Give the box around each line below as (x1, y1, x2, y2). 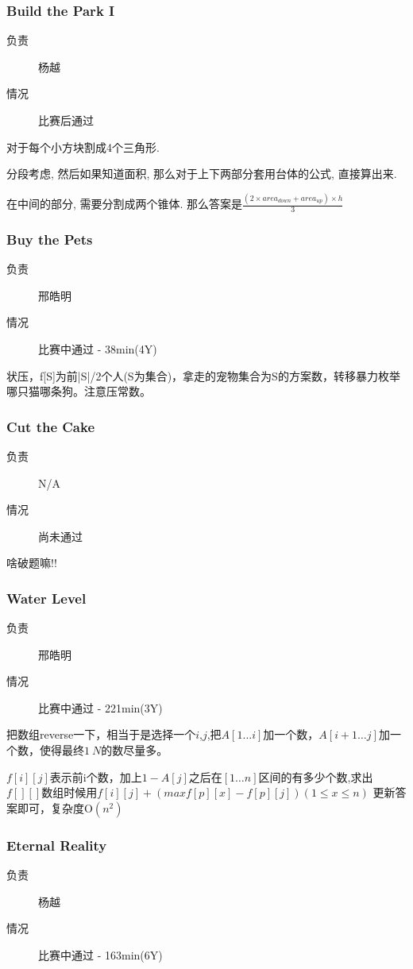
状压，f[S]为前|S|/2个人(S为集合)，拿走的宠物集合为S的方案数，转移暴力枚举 (6, 367, 400, 384)
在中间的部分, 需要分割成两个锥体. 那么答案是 (6, 195, 243, 212)
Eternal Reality (6, 835, 107, 855)
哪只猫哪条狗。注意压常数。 (6, 383, 151, 400)
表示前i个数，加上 (49, 768, 142, 785)
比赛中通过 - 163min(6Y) (38, 946, 163, 963)
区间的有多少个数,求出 (258, 768, 373, 785)
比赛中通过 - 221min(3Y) (38, 699, 163, 716)
